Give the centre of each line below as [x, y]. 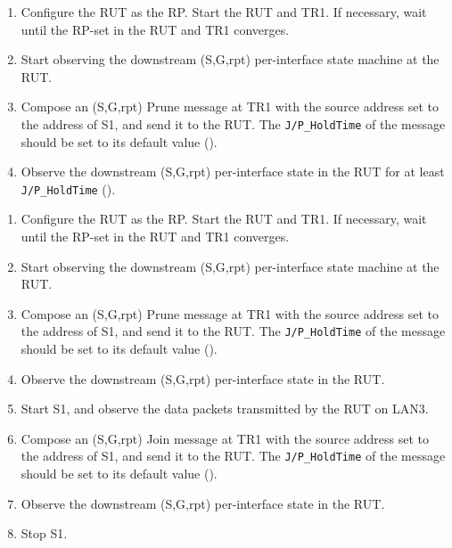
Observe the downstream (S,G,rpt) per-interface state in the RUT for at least [233, 172]
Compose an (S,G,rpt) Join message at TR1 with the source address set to [225, 438]
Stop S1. [44, 533]
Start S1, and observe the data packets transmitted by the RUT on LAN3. [225, 409]
